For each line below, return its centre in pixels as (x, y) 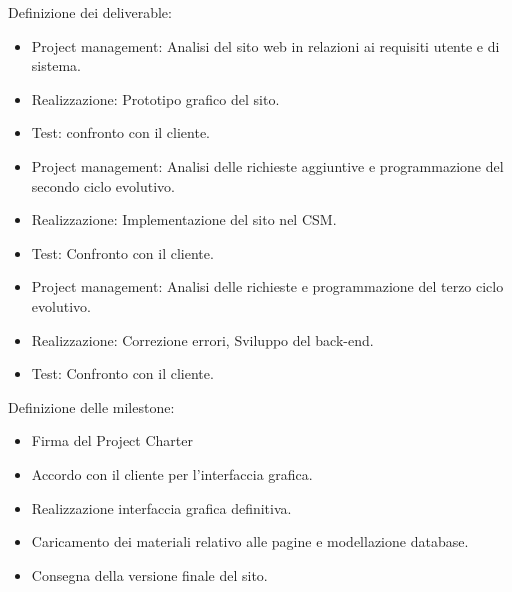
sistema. (56, 65)
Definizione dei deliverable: (90, 12)
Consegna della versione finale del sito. (149, 574)
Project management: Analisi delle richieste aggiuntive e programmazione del (267, 165)
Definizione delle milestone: (91, 406)
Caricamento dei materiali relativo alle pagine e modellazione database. (250, 541)
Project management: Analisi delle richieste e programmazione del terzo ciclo (267, 286)
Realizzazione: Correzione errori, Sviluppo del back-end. (202, 339)
